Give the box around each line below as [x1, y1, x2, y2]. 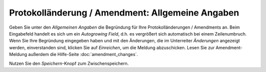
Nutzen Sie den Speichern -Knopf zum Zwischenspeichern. [9, 60, 129, 66]
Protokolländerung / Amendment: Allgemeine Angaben [9, 7, 239, 18]
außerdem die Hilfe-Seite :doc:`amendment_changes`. [28, 52, 138, 57]
